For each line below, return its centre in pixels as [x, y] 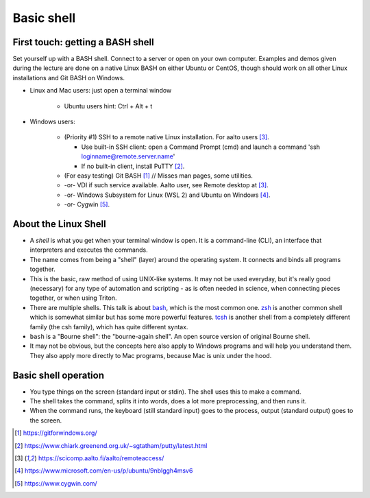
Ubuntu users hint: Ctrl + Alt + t [108, 106]
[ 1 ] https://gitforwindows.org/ [56, 433]
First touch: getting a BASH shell [83, 42]
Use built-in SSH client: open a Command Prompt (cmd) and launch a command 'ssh [200, 147]
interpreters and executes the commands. [89, 250]
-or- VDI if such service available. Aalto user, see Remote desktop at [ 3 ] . [166, 185]
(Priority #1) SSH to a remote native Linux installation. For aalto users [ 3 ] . [167, 137]
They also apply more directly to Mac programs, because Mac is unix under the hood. [151, 355]
